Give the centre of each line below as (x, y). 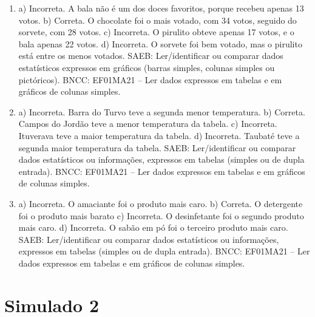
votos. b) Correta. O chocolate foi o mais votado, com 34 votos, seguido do (157, 20)
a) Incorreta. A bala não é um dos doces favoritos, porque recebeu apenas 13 (161, 8)
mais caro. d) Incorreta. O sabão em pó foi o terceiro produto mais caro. (153, 227)
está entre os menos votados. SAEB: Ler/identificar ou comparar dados (151, 56)
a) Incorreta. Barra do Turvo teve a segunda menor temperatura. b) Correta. (162, 111)
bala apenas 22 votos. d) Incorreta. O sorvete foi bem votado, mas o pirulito (160, 43)
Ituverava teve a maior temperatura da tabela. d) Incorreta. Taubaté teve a (159, 135)
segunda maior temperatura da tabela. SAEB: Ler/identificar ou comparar (157, 147)
